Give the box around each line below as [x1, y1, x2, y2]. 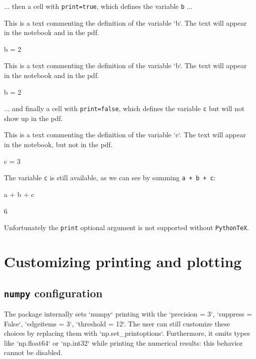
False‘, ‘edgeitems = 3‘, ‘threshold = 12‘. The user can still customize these [4, 318, 230, 328]
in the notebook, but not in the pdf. [4, 139, 113, 150]
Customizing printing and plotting [4, 251, 242, 271]
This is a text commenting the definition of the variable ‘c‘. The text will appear [4, 129, 246, 140]
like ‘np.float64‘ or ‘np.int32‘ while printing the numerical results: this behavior [4, 337, 243, 348]
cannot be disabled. [4, 347, 63, 358]
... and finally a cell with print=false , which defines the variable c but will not [4, 103, 245, 114]
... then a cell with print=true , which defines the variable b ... [4, 1, 193, 11]
